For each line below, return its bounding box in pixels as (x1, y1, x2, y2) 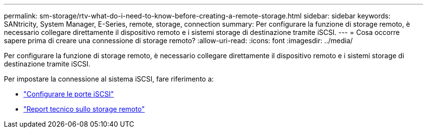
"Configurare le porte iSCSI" (23, 90, 114, 98)
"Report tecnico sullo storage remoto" (23, 105, 145, 113)
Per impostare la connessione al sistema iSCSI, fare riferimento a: (4, 75, 214, 83)
